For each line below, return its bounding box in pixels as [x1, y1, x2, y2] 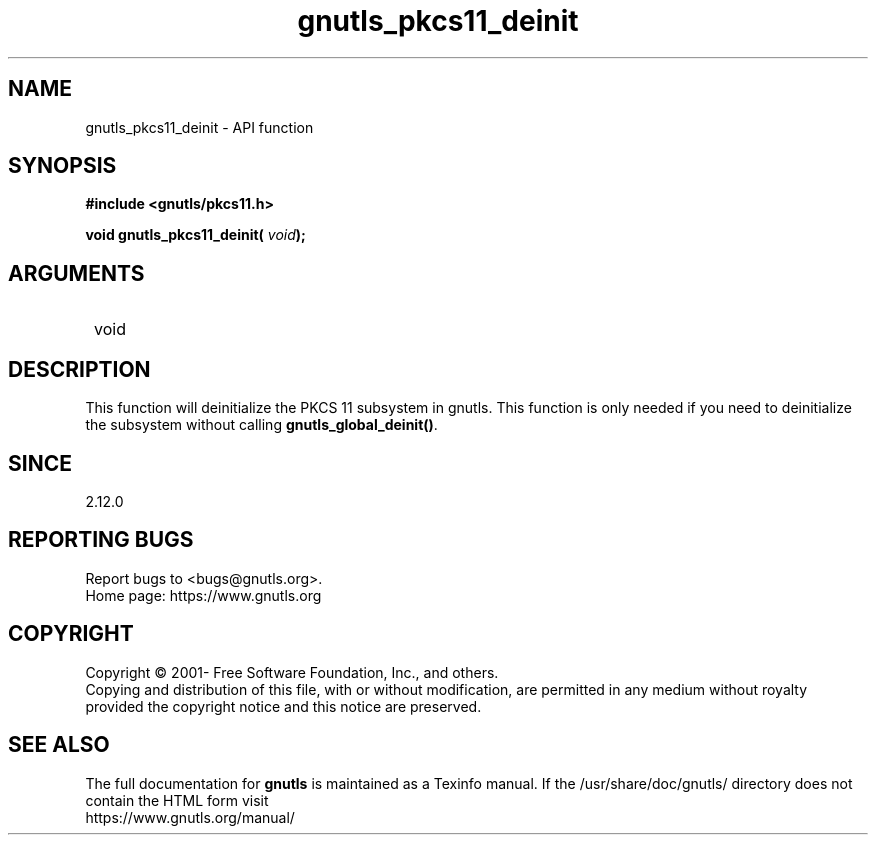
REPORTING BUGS [8, 527, 194, 553]
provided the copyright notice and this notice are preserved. [85, 697, 482, 715]
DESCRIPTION [8, 356, 151, 382]
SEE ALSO [8, 732, 110, 758]
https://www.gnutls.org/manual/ [85, 808, 295, 826]
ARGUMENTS [8, 260, 145, 286]
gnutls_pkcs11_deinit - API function [85, 118, 314, 136]
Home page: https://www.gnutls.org [85, 586, 322, 604]
